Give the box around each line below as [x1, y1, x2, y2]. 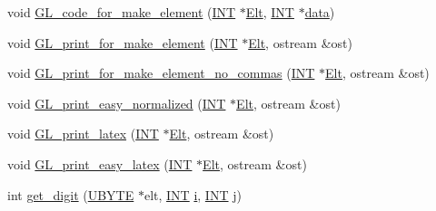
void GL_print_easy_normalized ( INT [7, 93, 226, 112]
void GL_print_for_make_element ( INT [7, 33, 238, 52]
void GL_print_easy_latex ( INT [7, 154, 193, 173]
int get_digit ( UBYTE [7, 185, 134, 204]
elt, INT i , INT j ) [144, 185, 242, 204]
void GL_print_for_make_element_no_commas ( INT [7, 63, 315, 82]
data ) [304, 3, 335, 21]
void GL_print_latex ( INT [7, 124, 159, 143]
